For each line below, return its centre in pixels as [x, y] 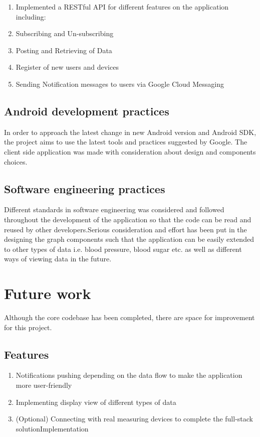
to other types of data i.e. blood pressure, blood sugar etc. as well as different [123, 249]
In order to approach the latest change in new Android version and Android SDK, [130, 132]
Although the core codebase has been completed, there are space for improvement [129, 317]
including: [31, 16]
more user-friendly [44, 385]
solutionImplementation [52, 428]
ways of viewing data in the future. [58, 259]
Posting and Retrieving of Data [64, 50]
